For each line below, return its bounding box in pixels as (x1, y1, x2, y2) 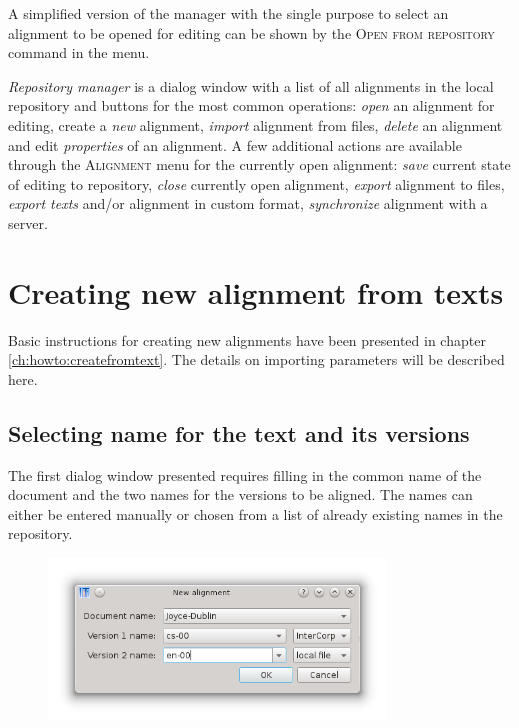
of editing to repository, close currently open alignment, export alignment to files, (8, 173, 505, 194)
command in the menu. (8, 42, 150, 63)
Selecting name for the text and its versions (8, 417, 470, 448)
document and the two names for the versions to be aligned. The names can (8, 484, 473, 505)
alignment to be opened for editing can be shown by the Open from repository (8, 22, 495, 43)
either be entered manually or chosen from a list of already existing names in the (8, 503, 503, 524)
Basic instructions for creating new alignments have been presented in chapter (8, 329, 486, 350)
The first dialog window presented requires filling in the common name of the (8, 464, 482, 485)
